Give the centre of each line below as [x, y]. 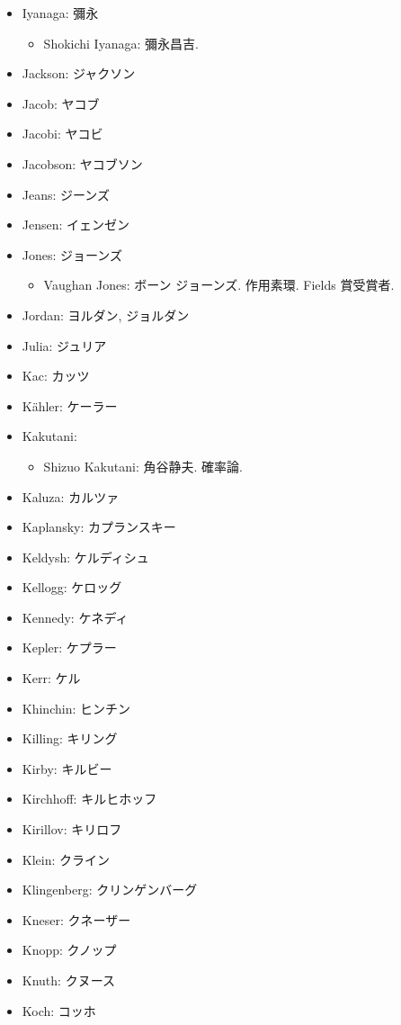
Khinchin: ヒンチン [76, 708]
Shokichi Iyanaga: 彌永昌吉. [121, 43]
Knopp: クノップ [69, 950]
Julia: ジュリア [64, 345]
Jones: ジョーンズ [72, 254]
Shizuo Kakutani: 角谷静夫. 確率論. [143, 466]
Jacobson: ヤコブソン [82, 163]
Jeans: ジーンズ [66, 194]
